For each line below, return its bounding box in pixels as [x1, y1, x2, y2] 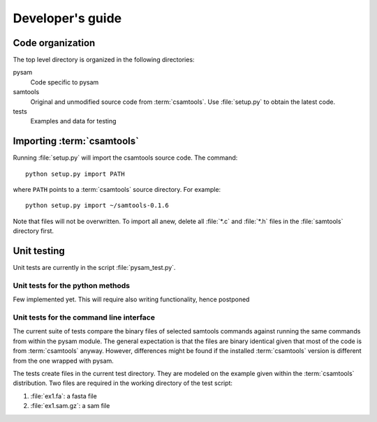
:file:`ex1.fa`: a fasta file [30, 391, 97, 400]
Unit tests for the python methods [13, 280, 131, 290]
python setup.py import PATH [25, 169, 125, 178]
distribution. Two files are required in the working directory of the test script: [13, 379, 233, 387]
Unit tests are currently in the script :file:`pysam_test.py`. [13, 264, 176, 272]
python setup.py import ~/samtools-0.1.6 [25, 202, 169, 209]
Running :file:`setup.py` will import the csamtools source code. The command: [13, 153, 238, 162]
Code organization [13, 37, 96, 49]
